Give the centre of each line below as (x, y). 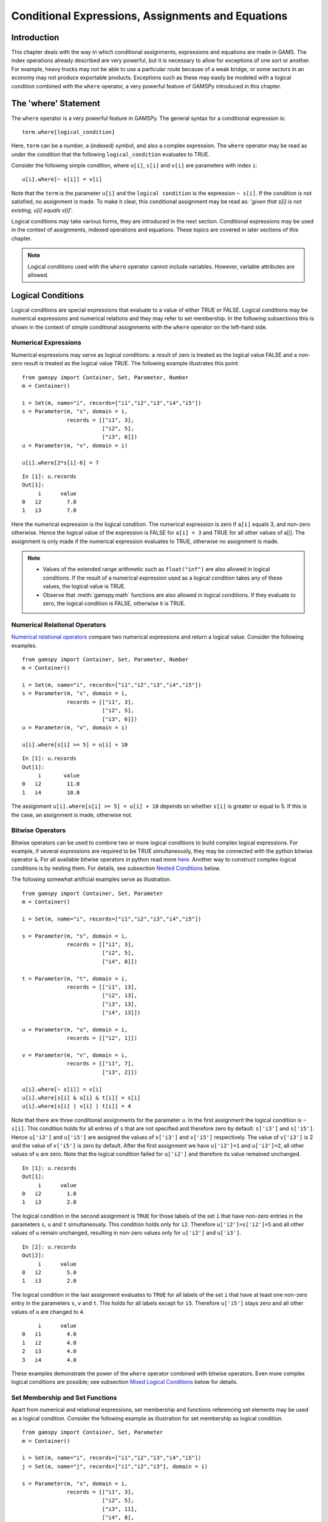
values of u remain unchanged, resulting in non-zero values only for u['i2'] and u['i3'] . (126, 1233)
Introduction (35, 37)
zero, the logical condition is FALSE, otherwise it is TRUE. (114, 603)
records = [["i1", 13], (102, 987)
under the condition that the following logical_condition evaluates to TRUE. (111, 154)
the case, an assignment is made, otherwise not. (72, 815)
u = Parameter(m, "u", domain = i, (75, 1029)
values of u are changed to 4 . (48, 1311)
